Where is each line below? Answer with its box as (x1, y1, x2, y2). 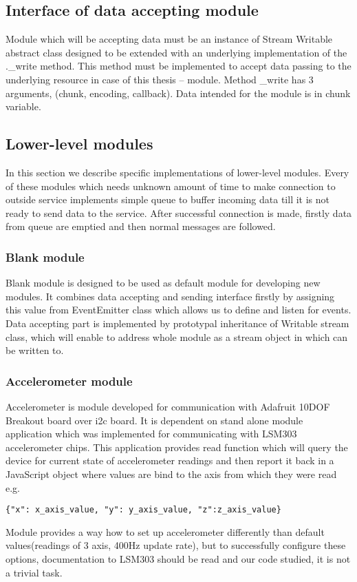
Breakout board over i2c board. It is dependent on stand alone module (6, 413, 303, 427)
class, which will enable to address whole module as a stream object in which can (6, 329, 348, 344)
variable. (6, 99, 41, 114)
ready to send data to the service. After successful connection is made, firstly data (6, 205, 352, 220)
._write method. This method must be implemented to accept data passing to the (6, 59, 351, 73)
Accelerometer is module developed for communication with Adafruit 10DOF (6, 399, 330, 413)
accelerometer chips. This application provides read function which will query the (6, 439, 348, 454)
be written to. (6, 343, 64, 357)
